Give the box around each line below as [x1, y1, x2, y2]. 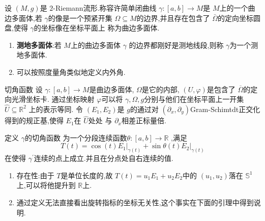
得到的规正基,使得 [5, 115, 64, 126]
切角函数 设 [5, 84, 43, 94]
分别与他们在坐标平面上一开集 [144, 94, 244, 104]
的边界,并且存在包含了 [136, 12, 210, 23]
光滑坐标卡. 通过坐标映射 [11, 94, 95, 104]
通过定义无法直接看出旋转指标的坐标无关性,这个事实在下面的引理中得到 [16, 197, 254, 208]
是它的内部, [141, 84, 180, 94]
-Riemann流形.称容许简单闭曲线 [53, 3, 157, 13]
